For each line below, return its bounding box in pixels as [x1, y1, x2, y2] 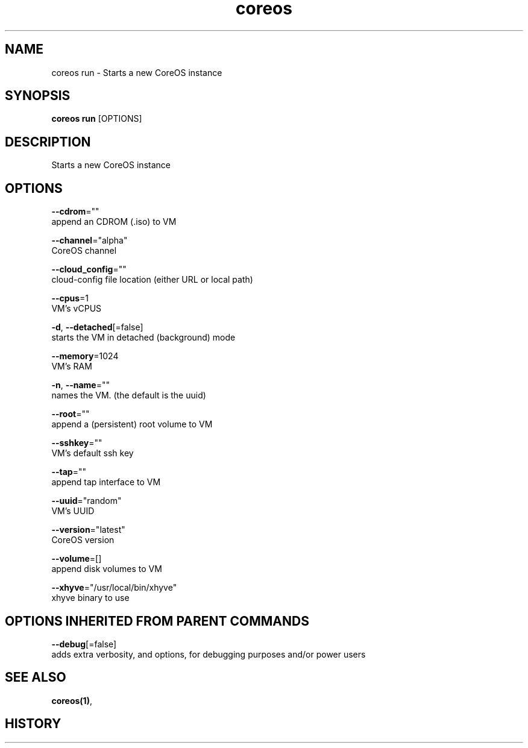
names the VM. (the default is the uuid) [51, 390, 206, 401]
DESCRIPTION [5, 134, 91, 149]
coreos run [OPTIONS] [51, 113, 142, 124]
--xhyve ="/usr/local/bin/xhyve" [51, 582, 177, 593]
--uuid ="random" [51, 495, 122, 506]
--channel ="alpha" [51, 235, 128, 246]
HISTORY [5, 716, 61, 732]
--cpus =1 [51, 293, 89, 304]
